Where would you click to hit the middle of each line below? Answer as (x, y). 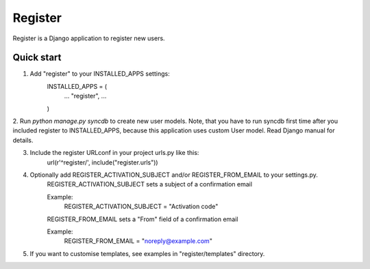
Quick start (37, 58)
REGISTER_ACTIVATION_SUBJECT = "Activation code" (141, 207)
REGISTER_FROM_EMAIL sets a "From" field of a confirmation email (143, 219)
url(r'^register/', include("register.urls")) (102, 162)
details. (23, 140)
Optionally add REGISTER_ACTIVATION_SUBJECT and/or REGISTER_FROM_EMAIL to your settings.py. (174, 175)
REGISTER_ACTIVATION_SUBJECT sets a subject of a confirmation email (150, 184)
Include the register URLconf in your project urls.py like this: (114, 153)
